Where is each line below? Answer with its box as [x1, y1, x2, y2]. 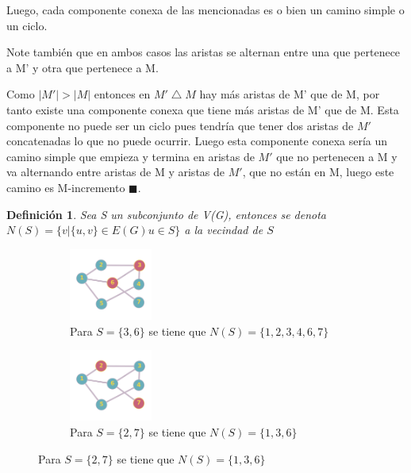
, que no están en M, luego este [242, 163, 394, 180]
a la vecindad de [184, 221, 263, 238]
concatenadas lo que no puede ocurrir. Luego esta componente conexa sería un [6, 133, 388, 149]
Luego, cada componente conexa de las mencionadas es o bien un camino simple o [6, 2, 405, 17]
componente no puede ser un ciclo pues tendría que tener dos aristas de [6, 117, 354, 133]
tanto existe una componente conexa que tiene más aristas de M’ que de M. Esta [6, 101, 399, 117]
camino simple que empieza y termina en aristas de [6, 148, 255, 164]
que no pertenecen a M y [276, 148, 398, 164]
